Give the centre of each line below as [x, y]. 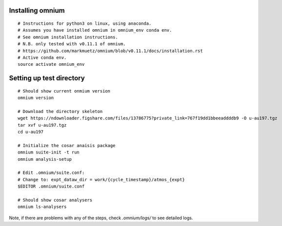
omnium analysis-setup [45, 159]
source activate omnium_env [51, 64]
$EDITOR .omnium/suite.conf [51, 187]
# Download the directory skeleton [60, 111]
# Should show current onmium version [64, 91]
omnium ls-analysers [42, 207]
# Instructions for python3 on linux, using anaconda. [85, 24]
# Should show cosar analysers [55, 200]
